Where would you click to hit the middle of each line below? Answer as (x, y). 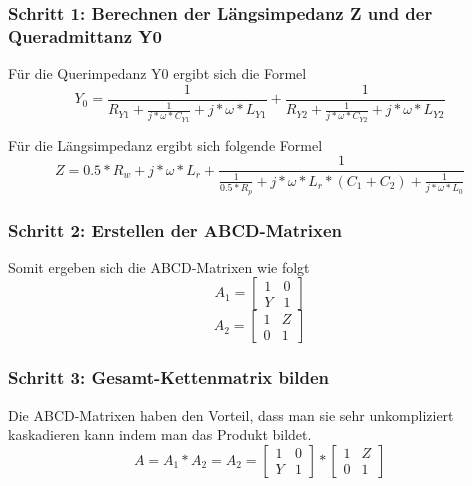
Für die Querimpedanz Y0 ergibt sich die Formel (157, 73)
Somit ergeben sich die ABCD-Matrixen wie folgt (159, 266)
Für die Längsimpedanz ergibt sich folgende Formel (165, 144)
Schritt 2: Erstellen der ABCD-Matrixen (175, 229)
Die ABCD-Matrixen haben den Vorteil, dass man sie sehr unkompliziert (231, 414)
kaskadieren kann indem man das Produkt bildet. (160, 434)
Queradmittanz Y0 (85, 35)
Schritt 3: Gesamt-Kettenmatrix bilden (168, 377)
